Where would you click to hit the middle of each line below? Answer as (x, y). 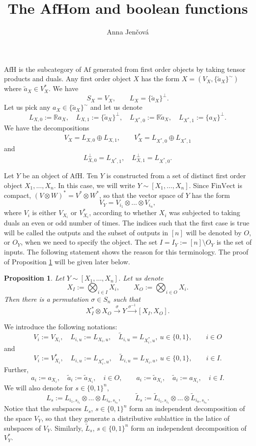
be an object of (45, 175)
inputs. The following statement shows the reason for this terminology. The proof (126, 251)
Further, (16, 369)
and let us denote (116, 107)
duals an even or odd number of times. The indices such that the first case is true (127, 223)
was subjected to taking (205, 212)
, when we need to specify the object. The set (89, 242)
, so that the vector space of (141, 195)
